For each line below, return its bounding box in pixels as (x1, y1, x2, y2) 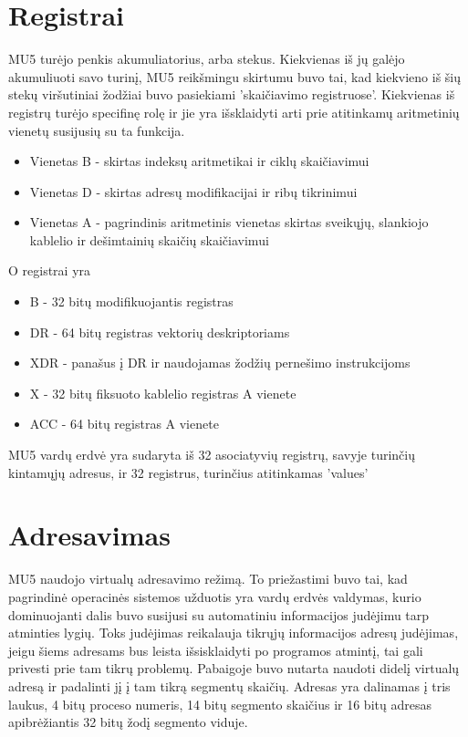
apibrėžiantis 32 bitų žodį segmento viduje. (8, 712, 248, 732)
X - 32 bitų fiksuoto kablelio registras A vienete (29, 383, 296, 402)
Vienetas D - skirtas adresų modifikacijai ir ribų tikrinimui (29, 182, 358, 201)
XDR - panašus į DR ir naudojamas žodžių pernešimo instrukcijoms (29, 353, 411, 372)
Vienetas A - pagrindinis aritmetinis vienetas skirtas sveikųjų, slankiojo (29, 213, 429, 232)
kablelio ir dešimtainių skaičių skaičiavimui (29, 230, 269, 249)
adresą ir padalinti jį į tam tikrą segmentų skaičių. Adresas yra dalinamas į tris (8, 676, 451, 695)
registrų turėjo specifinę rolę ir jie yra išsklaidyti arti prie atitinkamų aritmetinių (8, 102, 460, 121)
